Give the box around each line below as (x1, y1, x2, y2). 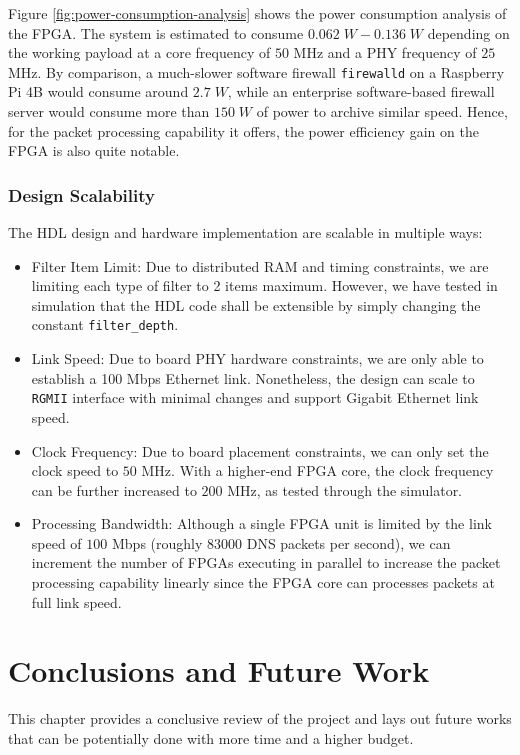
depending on (427, 22, 510, 43)
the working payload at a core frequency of (8, 42, 271, 63)
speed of (31, 532, 82, 553)
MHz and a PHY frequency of (293, 42, 477, 63)
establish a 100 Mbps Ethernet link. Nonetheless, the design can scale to (31, 367, 475, 388)
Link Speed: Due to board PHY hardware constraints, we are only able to (31, 348, 484, 369)
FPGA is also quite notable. (8, 140, 180, 161)
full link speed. (31, 591, 122, 612)
